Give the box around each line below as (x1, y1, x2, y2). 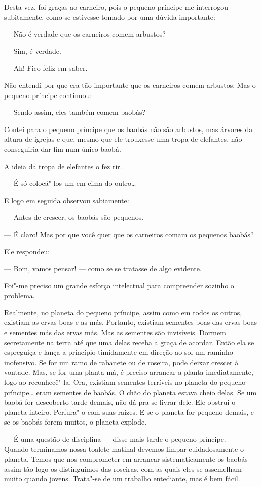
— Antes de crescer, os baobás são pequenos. (4, 212, 144, 222)
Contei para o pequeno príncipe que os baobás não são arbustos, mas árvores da (4, 123, 253, 134)
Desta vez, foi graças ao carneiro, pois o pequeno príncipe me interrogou (4, 2, 229, 12)
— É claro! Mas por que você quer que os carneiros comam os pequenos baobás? (4, 229, 254, 239)
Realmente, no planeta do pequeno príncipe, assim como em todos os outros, (4, 307, 242, 317)
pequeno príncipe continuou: (4, 89, 92, 100)
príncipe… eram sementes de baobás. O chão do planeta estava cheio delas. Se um (4, 386, 257, 397)
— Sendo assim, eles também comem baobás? (4, 107, 146, 117)
